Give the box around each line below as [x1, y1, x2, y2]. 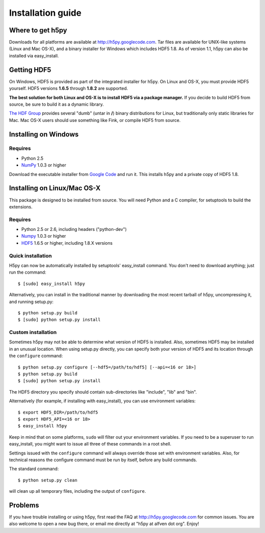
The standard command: [9, 466, 59, 472]
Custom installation [9, 329, 57, 336]
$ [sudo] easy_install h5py [18, 281, 85, 286]
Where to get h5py [9, 26, 67, 34]
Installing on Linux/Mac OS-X [9, 184, 101, 193]
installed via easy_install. [9, 53, 59, 58]
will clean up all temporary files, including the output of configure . [9, 488, 146, 494]
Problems [9, 501, 39, 509]
